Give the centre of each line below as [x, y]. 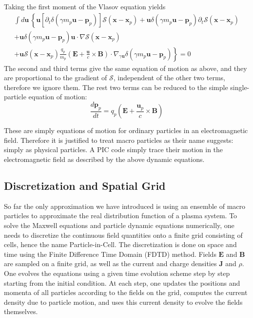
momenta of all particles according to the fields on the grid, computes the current [126, 292]
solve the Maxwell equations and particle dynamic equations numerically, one [119, 225]
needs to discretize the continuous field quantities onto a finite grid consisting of [123, 235]
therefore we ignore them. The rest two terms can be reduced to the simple [116, 87]
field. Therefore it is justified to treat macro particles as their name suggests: [119, 140]
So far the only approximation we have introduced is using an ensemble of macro [125, 206]
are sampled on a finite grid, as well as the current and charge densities [110, 263]
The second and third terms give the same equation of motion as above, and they [126, 68]
